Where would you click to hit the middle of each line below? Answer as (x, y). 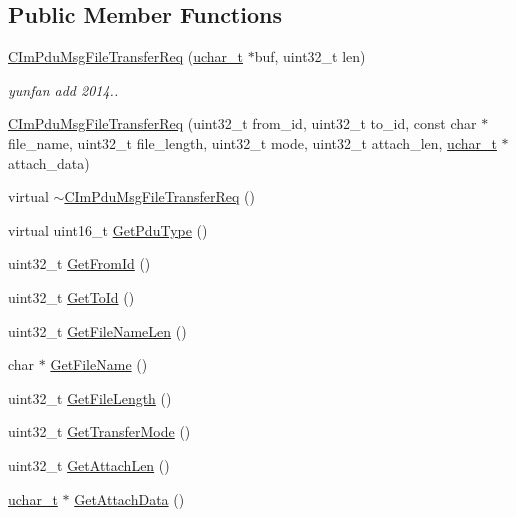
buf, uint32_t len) (310, 56)
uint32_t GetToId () (71, 296)
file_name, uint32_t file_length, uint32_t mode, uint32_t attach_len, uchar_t (252, 142)
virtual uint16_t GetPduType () (108, 229)
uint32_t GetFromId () (79, 263)
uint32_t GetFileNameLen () (97, 330)
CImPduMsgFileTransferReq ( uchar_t (125, 56)
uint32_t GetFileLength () (90, 397)
